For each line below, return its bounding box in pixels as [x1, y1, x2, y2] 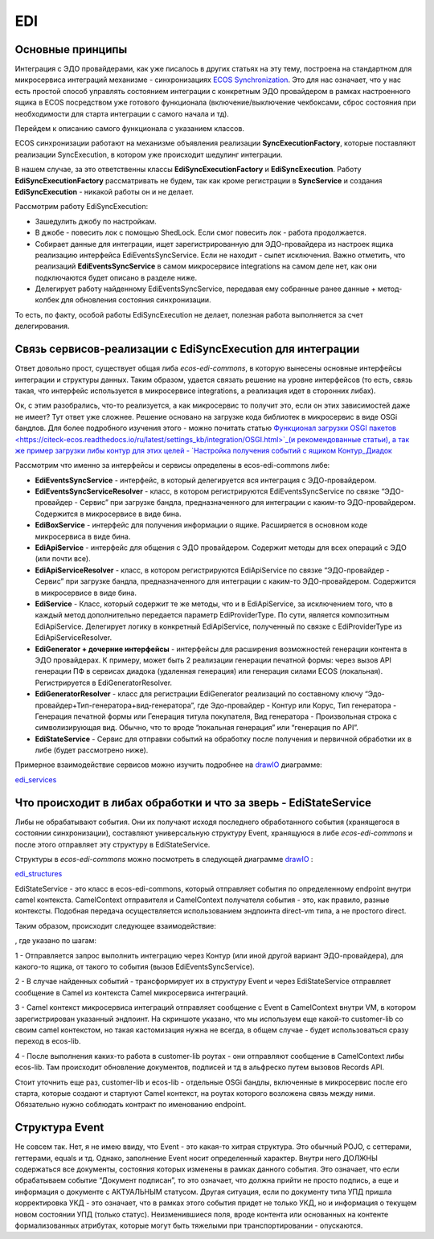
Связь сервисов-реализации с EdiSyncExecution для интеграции [14, 343, 360, 356]
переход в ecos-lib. [14, 1036, 81, 1046]
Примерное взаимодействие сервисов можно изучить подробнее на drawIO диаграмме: [14, 760, 323, 769]
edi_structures [14, 869, 63, 879]
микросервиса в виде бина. [35, 531, 131, 541]
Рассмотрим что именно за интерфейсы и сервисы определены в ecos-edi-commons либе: [14, 461, 330, 470]
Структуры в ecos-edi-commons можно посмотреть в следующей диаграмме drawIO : [14, 854, 313, 864]
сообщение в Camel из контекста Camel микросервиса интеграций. [14, 987, 248, 997]
